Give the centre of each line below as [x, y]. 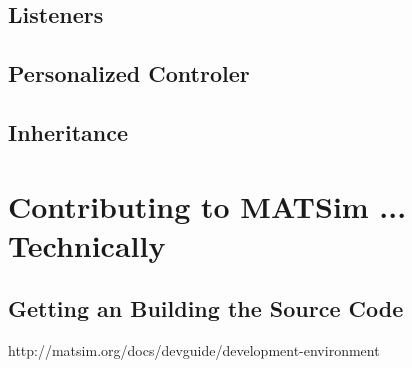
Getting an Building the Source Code [206, 308]
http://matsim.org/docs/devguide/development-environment [194, 350]
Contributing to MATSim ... [207, 205]
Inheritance [68, 131]
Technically [87, 244]
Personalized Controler [129, 73]
